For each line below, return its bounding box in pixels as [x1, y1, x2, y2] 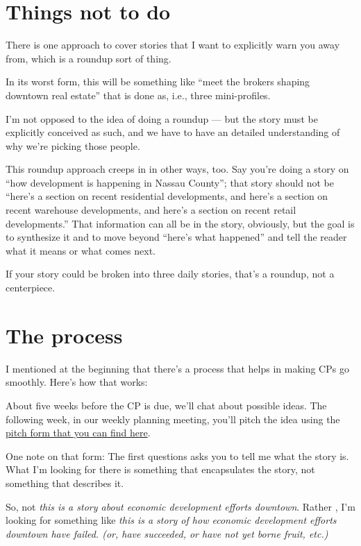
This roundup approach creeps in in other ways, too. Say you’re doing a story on [6, 162, 349, 176]
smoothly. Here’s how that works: [6, 375, 148, 389]
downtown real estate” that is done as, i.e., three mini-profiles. [6, 87, 271, 102]
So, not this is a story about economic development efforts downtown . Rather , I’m [6, 499, 355, 513]
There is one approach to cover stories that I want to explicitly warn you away [6, 37, 340, 52]
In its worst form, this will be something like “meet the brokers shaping [6, 74, 310, 89]
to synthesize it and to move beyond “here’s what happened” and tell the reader [6, 230, 347, 244]
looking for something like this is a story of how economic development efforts [6, 513, 337, 527]
